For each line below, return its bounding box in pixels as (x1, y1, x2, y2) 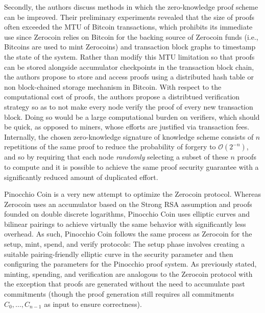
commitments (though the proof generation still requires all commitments (4, 289, 234, 299)
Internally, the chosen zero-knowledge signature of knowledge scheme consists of (4, 131, 254, 142)
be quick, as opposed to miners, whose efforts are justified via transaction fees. (4, 121, 250, 132)
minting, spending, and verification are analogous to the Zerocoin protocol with (4, 268, 253, 279)
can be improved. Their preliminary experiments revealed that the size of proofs (4, 11, 255, 22)
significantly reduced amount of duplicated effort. (4, 171, 158, 182)
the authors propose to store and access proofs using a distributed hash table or (4, 71, 254, 82)
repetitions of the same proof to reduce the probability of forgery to (4, 141, 216, 152)
